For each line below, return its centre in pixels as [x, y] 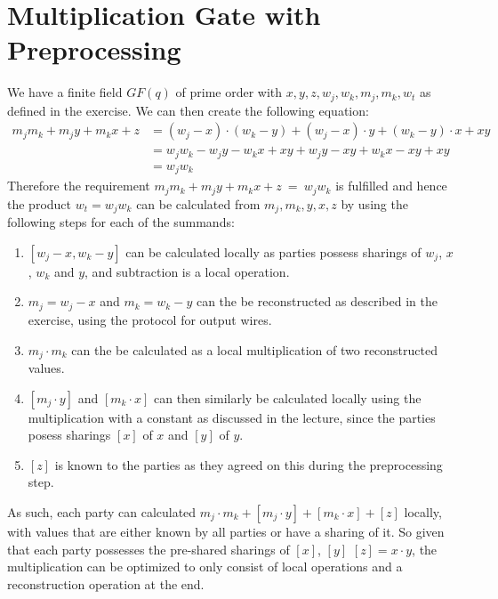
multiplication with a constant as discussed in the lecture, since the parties [232, 417]
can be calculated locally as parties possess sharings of [273, 251]
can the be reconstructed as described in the [317, 301]
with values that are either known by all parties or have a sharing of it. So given [226, 531]
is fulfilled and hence [391, 186]
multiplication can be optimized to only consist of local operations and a [205, 567]
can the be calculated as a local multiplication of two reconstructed [254, 349]
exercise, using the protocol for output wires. [150, 319]
